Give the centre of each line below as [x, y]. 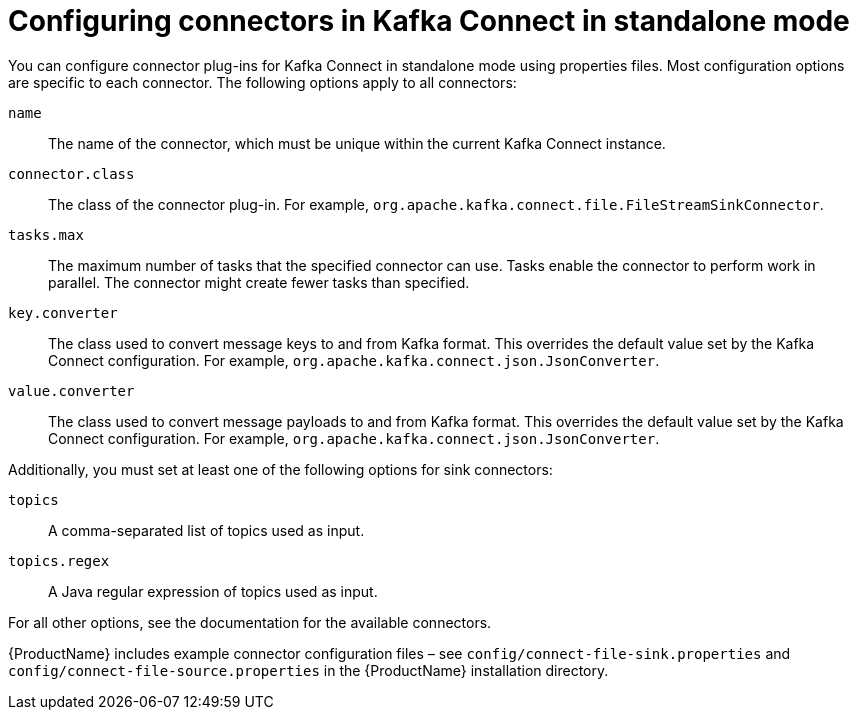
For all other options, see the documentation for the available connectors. [250, 622]
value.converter [71, 390]
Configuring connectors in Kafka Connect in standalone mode [429, 21]
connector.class [71, 173]
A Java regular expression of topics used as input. [213, 591]
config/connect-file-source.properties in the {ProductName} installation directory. [308, 670]
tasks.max [46, 234]
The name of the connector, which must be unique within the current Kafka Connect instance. [357, 143]
